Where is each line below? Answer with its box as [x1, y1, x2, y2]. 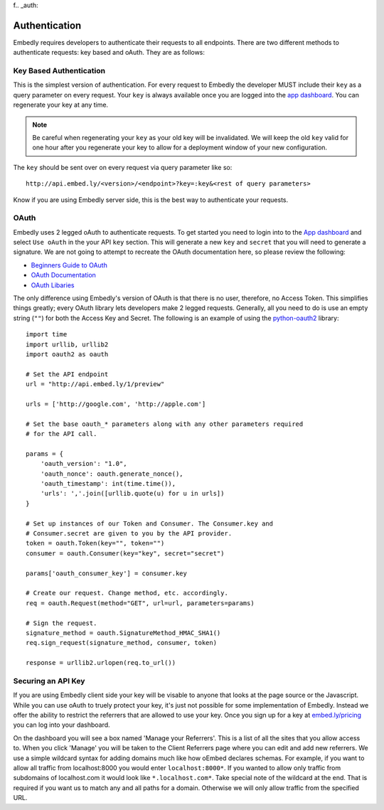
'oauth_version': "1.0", [40, 459, 127, 468]
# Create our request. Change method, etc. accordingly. [26, 589, 229, 597]
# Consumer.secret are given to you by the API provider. [26, 530, 233, 538]
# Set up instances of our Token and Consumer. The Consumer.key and [26, 519, 274, 528]
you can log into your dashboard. [13, 720, 110, 729]
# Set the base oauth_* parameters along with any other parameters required [26, 420, 304, 428]
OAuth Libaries [31, 281, 75, 289]
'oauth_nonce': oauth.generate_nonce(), [40, 469, 184, 478]
